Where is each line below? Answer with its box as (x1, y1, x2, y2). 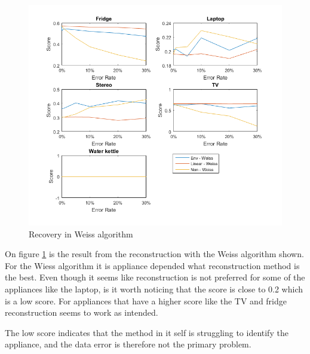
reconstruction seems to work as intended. (5, 306, 158, 319)
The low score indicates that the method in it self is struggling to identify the (5, 326, 288, 338)
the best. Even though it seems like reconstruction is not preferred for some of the (5, 271, 305, 283)
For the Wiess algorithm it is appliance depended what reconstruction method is (5, 259, 300, 271)
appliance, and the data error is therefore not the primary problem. (5, 338, 251, 350)
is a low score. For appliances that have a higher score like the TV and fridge (5, 294, 287, 307)
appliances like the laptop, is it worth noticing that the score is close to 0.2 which (5, 282, 303, 295)
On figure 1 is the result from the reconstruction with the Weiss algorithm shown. (5, 248, 304, 260)
